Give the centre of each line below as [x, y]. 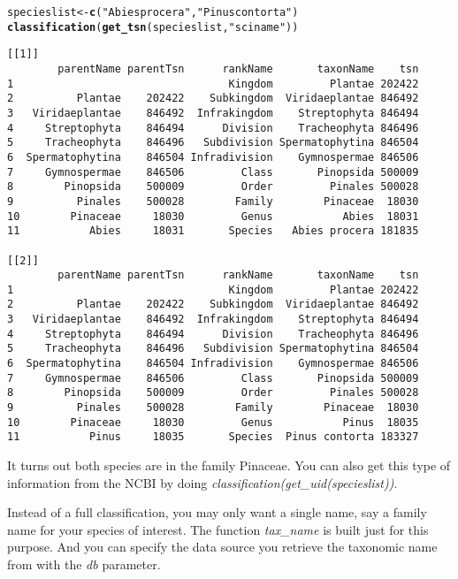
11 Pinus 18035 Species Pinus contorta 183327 [213, 437]
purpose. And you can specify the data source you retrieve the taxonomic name [222, 547]
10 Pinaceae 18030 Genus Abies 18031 [213, 216]
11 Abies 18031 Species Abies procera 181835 [213, 231]
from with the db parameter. [84, 564]
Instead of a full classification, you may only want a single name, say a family [217, 512]
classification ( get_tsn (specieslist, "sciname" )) [153, 27]
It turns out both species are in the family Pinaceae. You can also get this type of [229, 465]
